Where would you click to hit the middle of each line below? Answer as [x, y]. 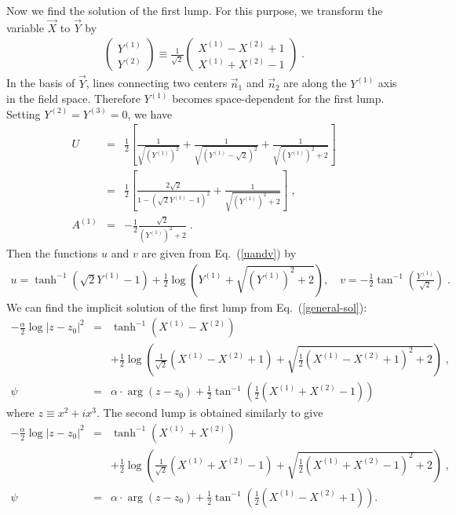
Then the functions [52, 252]
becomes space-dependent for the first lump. [278, 99]
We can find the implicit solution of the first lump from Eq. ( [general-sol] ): [187, 307]
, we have [150, 113]
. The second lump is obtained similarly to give [210, 413]
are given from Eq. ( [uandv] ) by [219, 252]
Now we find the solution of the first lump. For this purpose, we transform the [195, 10]
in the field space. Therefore [73, 99]
